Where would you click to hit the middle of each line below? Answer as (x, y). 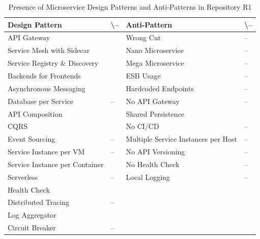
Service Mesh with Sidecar (49, 50)
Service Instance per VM (46, 152)
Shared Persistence (155, 113)
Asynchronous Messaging (47, 88)
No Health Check (153, 164)
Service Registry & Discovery (53, 63)
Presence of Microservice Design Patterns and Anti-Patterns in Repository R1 (130, 7)
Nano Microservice (155, 50)
